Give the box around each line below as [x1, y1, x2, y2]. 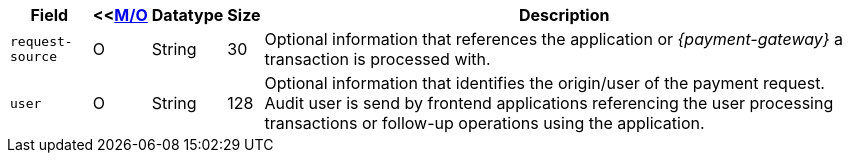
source [10, 49, 57, 64]
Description [519, 5, 610, 25]
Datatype [151, 5, 224, 25]
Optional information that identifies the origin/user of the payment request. [264, 73, 825, 93]
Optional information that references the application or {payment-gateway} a [264, 29, 844, 49]
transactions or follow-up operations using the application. [264, 113, 705, 133]
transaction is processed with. [264, 49, 491, 69]
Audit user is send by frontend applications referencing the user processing [264, 93, 834, 113]
